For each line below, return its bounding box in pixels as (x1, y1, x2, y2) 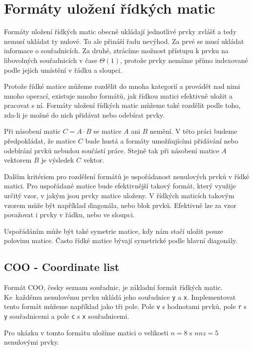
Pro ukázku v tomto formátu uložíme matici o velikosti (4, 327, 169, 337)
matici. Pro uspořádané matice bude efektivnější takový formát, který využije (4, 181, 236, 191)
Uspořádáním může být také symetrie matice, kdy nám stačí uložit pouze (4, 226, 223, 236)
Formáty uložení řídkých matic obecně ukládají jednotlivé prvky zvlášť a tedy (4, 26, 237, 37)
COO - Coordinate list (4, 259, 120, 274)
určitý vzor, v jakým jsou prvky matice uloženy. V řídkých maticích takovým (4, 190, 234, 201)
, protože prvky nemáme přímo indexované (120, 55, 248, 65)
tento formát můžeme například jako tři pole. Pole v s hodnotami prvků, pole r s (4, 301, 247, 311)
